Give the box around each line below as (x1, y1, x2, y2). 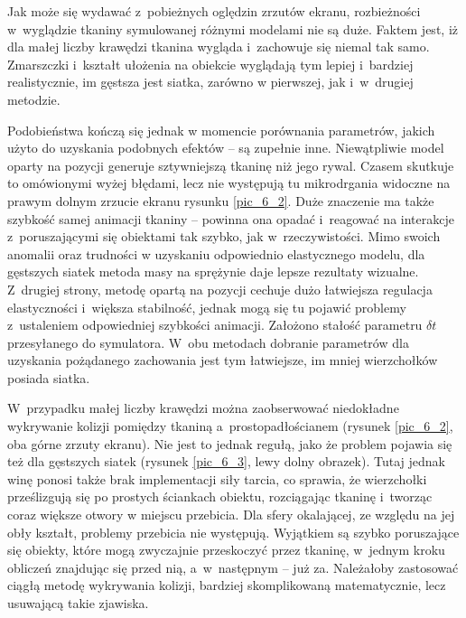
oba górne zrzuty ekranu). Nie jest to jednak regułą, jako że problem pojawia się (7, 434, 452, 453)
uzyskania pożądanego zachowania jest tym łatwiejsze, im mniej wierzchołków (7, 351, 438, 370)
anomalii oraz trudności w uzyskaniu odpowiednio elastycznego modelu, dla (7, 244, 425, 263)
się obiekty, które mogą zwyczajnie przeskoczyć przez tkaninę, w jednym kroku (7, 540, 445, 559)
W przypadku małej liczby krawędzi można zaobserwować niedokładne (7, 398, 399, 417)
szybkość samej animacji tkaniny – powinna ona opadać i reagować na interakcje (7, 209, 454, 228)
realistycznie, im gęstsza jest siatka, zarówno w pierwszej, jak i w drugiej (7, 72, 414, 91)
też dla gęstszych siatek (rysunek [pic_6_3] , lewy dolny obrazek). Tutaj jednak (7, 452, 445, 471)
